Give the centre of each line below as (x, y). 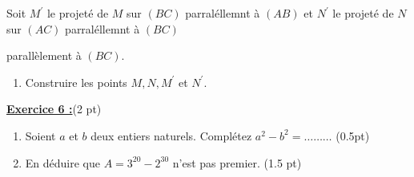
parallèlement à (44, 55)
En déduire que (62, 162)
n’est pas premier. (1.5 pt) (237, 162)
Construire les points (76, 82)
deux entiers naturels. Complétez (171, 135)
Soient (40, 135)
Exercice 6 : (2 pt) (54, 109)
